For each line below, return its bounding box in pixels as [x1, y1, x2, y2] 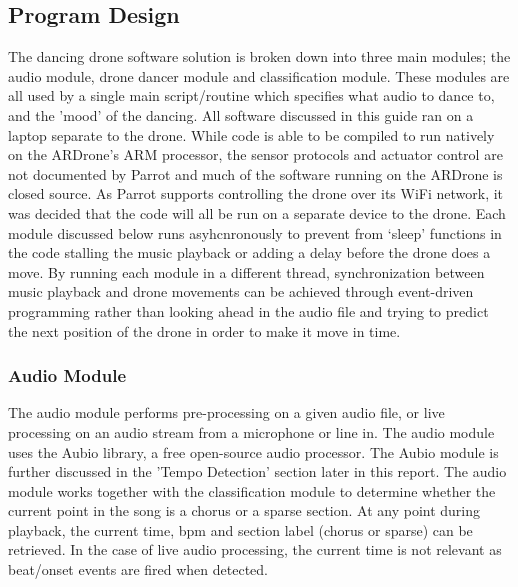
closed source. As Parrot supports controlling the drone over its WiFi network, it [8, 183, 504, 204]
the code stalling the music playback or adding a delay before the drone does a [8, 242, 491, 263]
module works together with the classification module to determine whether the [8, 480, 496, 501]
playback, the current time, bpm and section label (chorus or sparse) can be [8, 519, 473, 540]
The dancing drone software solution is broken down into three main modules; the [8, 46, 511, 67]
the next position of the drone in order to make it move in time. [8, 320, 401, 341]
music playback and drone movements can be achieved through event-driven [8, 281, 474, 302]
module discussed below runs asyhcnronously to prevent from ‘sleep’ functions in [8, 222, 502, 243]
